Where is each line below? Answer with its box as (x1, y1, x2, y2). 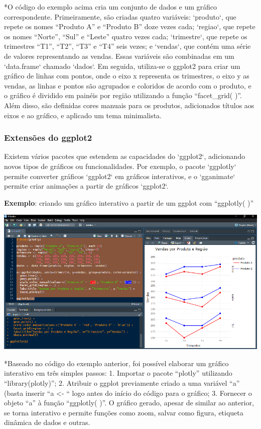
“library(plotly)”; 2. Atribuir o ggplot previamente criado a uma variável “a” (4, 377, 240, 388)
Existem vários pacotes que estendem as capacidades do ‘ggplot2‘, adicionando (4, 151, 245, 161)
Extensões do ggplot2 (4, 131, 92, 144)
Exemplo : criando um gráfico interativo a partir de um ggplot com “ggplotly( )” (4, 197, 254, 208)
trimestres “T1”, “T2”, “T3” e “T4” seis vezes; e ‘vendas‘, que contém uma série (4, 41, 251, 51)
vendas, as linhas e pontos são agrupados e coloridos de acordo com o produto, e (4, 80, 251, 91)
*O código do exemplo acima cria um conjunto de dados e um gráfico (4, 2, 217, 12)
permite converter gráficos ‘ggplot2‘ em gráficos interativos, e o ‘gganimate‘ (4, 170, 235, 181)
